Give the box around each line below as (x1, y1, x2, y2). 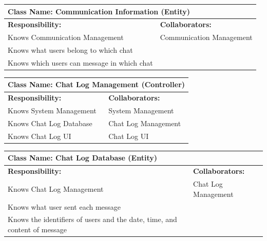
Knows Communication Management (8, 32, 124, 43)
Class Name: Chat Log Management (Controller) (8, 79, 185, 90)
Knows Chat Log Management (8, 183, 104, 194)
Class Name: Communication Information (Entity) (8, 6, 190, 16)
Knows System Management (8, 105, 97, 116)
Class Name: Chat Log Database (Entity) (8, 152, 157, 163)
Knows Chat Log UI (8, 130, 71, 141)
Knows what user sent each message (8, 201, 121, 212)
